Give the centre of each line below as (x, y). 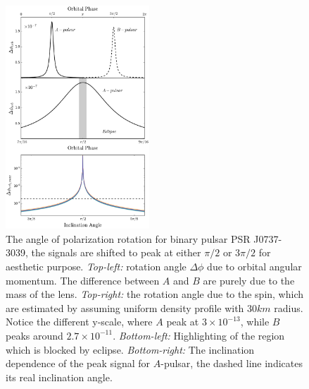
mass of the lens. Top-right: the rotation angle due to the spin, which (155, 294)
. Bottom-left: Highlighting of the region (199, 335)
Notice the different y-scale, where (79, 322)
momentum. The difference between (83, 280)
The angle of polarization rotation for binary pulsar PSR (128, 238)
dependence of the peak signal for (78, 363)
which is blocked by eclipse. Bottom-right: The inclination (130, 349)
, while (255, 322)
